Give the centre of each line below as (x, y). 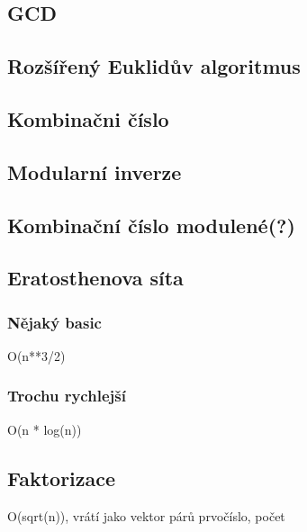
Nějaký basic (54, 322)
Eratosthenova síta (95, 278)
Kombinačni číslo (88, 118)
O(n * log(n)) (45, 429)
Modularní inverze (95, 171)
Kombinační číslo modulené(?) (151, 225)
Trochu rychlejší (67, 396)
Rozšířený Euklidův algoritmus (154, 66)
